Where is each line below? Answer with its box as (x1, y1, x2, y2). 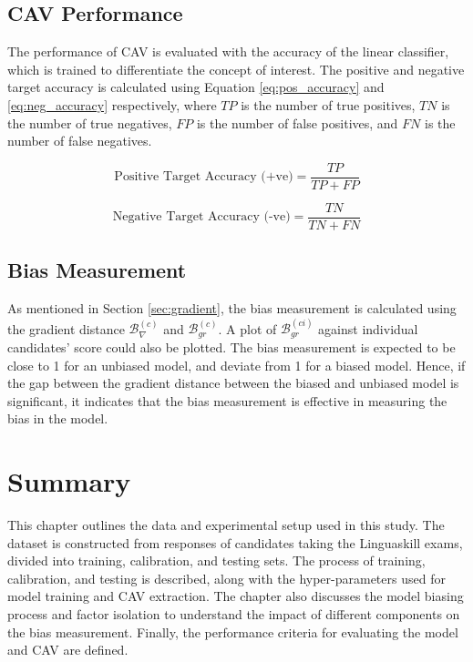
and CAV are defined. (7, 640, 129, 659)
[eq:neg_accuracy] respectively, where (7, 95, 217, 114)
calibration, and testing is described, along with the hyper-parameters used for (7, 568, 446, 587)
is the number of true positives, (241, 95, 416, 114)
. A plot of (218, 319, 277, 338)
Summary (7, 463, 131, 500)
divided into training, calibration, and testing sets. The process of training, (7, 551, 426, 570)
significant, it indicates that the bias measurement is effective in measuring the (7, 391, 447, 410)
